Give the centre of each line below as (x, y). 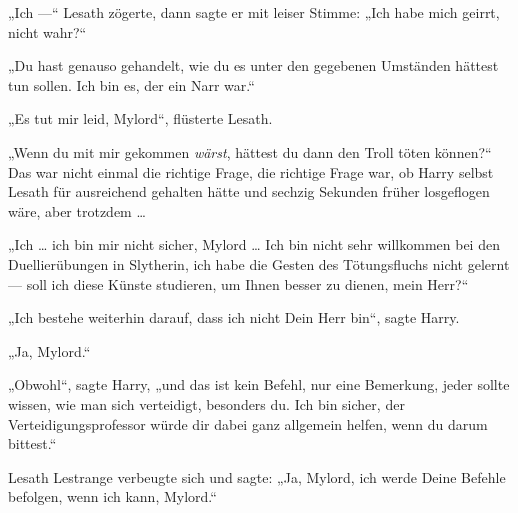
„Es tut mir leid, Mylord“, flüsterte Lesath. (140, 118)
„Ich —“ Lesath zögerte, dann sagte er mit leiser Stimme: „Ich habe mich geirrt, (254, 12)
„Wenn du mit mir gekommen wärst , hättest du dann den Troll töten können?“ (250, 151)
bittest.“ (32, 443)
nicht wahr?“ (47, 31)
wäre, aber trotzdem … (77, 210)
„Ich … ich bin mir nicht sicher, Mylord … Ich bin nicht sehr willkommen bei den (254, 244)
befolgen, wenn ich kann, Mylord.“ (112, 496)
